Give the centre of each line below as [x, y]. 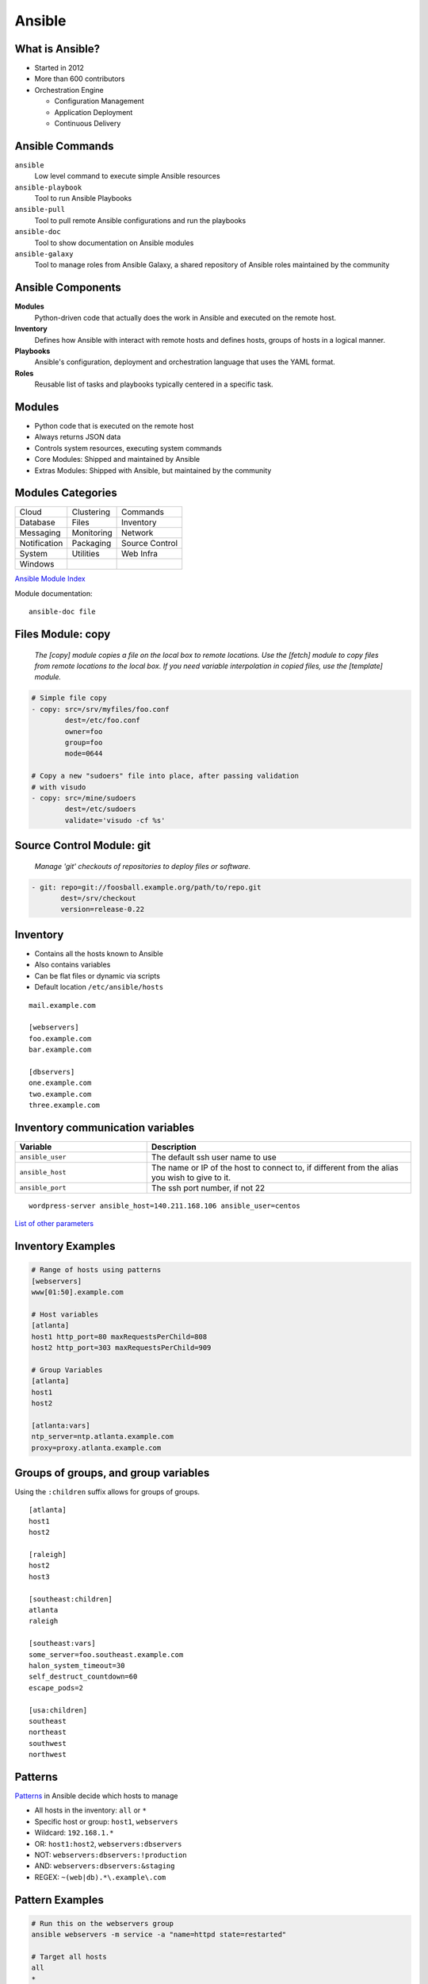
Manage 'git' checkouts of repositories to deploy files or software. [143, 866]
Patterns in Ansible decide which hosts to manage [96, 1796]
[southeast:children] [71, 1599]
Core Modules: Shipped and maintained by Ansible [117, 459]
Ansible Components [68, 288]
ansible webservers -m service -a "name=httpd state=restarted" [159, 1935]
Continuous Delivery [88, 124]
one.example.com [60, 1083]
